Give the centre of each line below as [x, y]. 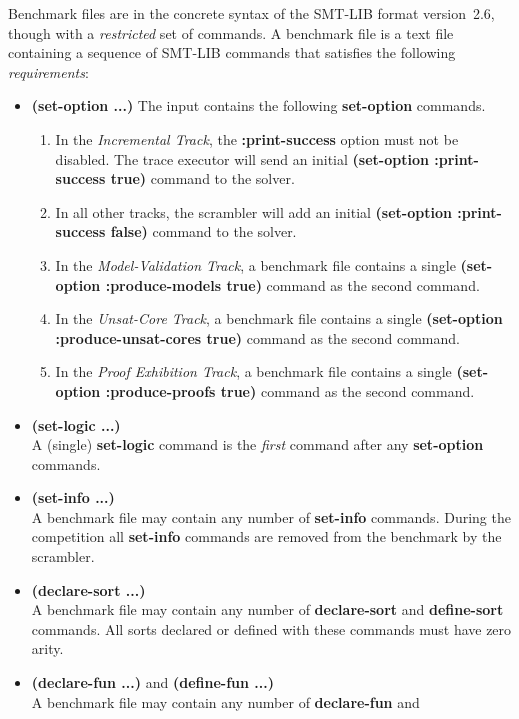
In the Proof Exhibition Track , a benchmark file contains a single [253, 371]
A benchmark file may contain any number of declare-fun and [225, 701]
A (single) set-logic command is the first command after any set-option [257, 444]
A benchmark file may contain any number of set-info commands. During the [271, 516]
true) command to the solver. [202, 178]
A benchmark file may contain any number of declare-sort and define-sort [267, 609]
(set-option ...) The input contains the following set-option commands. [258, 105]
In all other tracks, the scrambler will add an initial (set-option [253, 211]
